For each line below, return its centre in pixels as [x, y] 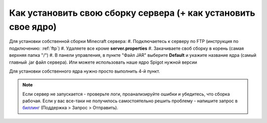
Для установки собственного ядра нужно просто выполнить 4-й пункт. [85, 71]
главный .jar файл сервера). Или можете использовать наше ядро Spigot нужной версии [103, 62]
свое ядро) [33, 27]
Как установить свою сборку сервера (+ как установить [132, 13]
